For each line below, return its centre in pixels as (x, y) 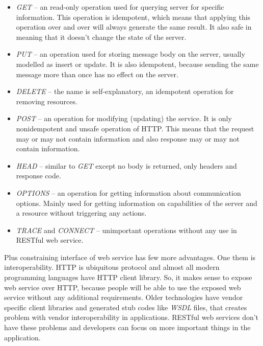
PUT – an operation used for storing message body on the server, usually (130, 54)
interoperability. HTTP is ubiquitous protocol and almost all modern (112, 267)
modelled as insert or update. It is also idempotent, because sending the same (137, 64)
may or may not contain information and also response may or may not (128, 138)
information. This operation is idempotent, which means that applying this (133, 17)
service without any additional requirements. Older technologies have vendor (124, 297)
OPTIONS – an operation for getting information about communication (128, 192)
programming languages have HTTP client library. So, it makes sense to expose (128, 277)
